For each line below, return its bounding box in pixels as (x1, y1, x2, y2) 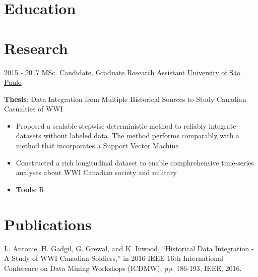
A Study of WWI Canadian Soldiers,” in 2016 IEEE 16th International (4, 253, 223, 263)
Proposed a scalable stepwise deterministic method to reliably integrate (16, 120, 236, 131)
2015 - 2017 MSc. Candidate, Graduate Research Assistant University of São (4, 67, 241, 77)
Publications (4, 213, 92, 234)
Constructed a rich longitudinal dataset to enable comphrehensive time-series (16, 157, 254, 168)
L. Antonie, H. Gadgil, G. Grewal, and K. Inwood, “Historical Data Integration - (4, 243, 254, 253)
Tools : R (16, 184, 44, 194)
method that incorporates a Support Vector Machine (16, 140, 179, 151)
